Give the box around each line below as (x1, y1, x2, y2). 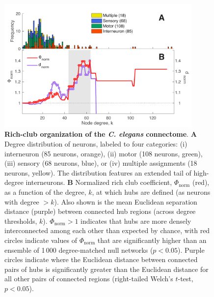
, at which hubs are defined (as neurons (92, 186, 211, 197)
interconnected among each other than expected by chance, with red (4, 225, 210, 236)
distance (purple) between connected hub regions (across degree (4, 206, 196, 216)
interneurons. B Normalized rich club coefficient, (26, 177, 172, 187)
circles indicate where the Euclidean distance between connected (4, 254, 198, 265)
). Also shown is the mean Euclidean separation (54, 196, 197, 207)
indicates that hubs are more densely (80, 215, 191, 226)
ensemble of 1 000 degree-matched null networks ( (4, 244, 153, 255)
